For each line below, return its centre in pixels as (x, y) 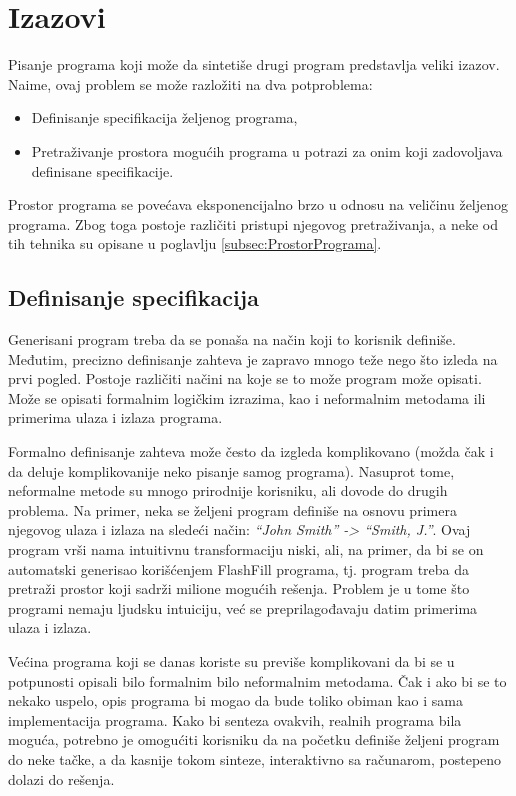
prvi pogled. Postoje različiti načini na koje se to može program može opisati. (245, 378)
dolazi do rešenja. (61, 778)
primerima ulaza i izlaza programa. (115, 417)
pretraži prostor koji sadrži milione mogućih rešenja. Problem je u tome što (239, 588)
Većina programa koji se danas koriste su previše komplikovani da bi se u (231, 660)
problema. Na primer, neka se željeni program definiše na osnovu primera (232, 509)
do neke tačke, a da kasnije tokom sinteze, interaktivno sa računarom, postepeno (255, 758)
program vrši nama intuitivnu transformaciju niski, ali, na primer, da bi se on (246, 549)
